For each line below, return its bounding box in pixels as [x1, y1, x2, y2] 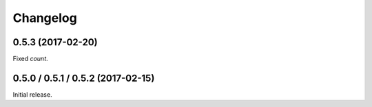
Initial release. [12, 90, 52, 99]
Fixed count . [12, 55, 48, 63]
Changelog [12, 10, 77, 25]
